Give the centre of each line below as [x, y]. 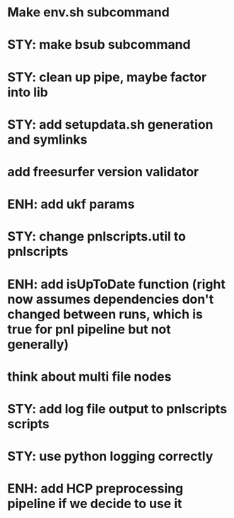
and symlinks [47, 139]
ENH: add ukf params [71, 204]
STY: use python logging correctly [110, 456]
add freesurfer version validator [103, 172]
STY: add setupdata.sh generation [110, 124]
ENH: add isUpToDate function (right [117, 284]
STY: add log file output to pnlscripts [117, 409]
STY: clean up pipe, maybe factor [107, 77]
